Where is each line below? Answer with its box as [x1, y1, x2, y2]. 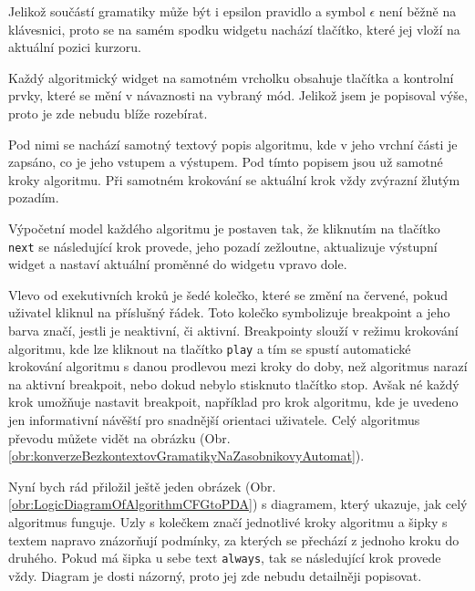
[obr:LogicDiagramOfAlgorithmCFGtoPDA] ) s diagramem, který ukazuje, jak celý [8, 494, 468, 513]
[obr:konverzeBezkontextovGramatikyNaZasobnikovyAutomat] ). [8, 446, 365, 465]
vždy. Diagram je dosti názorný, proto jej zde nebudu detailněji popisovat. [8, 565, 422, 585]
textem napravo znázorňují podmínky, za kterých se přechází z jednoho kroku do [8, 530, 460, 549]
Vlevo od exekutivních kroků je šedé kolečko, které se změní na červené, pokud [8, 285, 449, 304]
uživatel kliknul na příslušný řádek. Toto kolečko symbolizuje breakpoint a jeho [8, 303, 450, 322]
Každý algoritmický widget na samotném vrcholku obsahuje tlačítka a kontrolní [8, 67, 454, 87]
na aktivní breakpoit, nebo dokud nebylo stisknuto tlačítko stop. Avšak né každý [8, 374, 460, 393]
